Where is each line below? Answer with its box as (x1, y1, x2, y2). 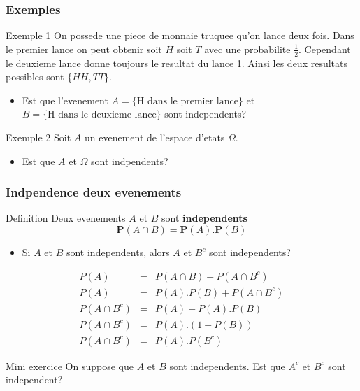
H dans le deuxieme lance (48, 110, 157, 120)
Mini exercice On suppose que (6, 358, 134, 373)
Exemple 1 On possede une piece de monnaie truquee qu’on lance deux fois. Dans (6, 28, 354, 43)
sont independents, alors (66, 245, 170, 260)
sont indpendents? (90, 153, 168, 168)
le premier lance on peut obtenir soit (6, 41, 162, 56)
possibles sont (6, 69, 64, 84)
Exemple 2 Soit (6, 130, 71, 145)
